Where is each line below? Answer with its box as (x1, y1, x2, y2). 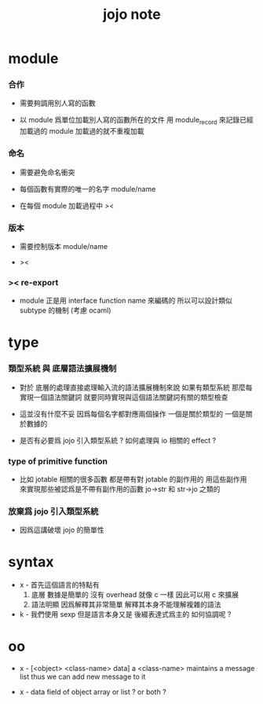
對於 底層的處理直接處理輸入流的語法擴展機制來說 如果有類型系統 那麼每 (19, 383, 253, 392)
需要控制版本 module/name (19, 241, 108, 251)
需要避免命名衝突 (19, 167, 75, 177)
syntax (8, 553, 54, 571)
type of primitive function (8, 456, 108, 467)
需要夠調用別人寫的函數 (19, 98, 96, 108)
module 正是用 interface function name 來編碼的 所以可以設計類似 (19, 296, 233, 306)
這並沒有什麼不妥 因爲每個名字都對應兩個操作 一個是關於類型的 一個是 (19, 409, 246, 418)
